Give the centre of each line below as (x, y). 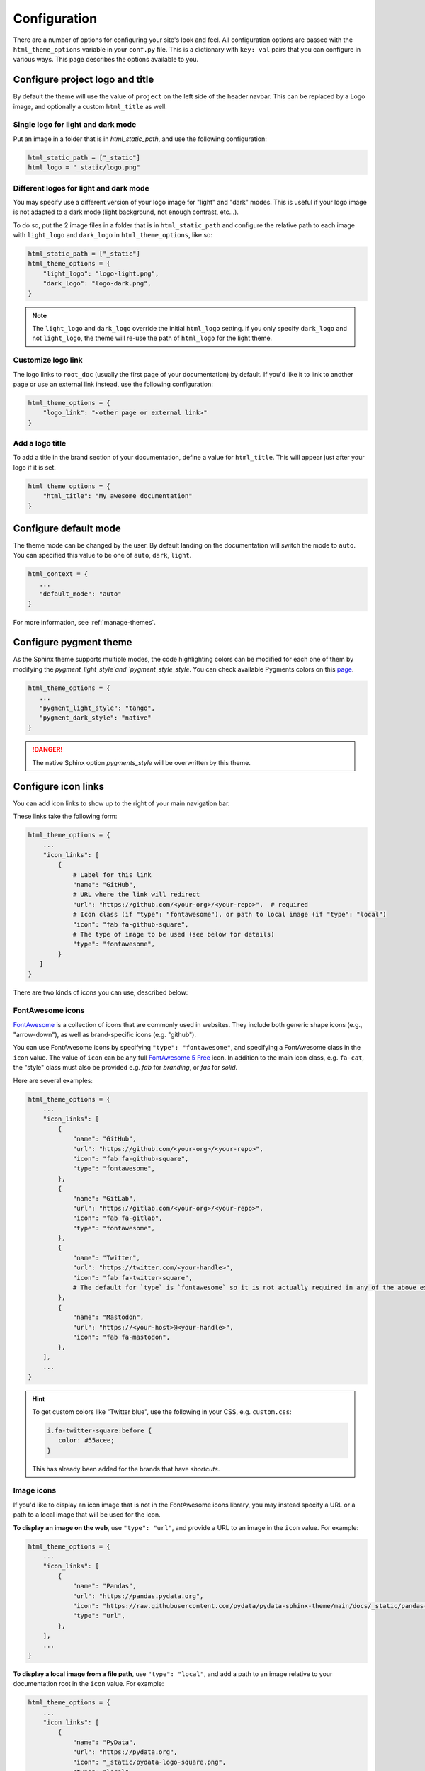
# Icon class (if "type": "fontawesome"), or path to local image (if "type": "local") (229, 915)
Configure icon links (58, 786)
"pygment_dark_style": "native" (95, 718)
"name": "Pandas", (105, 1586)
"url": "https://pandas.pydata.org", (138, 1596)
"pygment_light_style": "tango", (97, 708)
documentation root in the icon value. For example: (89, 1684)
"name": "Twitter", (107, 1258)
